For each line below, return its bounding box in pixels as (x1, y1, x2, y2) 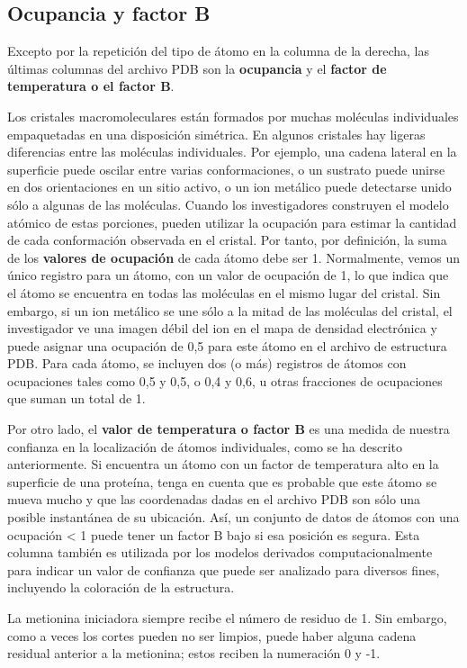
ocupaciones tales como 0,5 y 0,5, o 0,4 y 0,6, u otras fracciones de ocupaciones (7, 371, 443, 390)
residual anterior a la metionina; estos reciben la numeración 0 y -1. (7, 644, 381, 663)
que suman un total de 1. (7, 389, 146, 408)
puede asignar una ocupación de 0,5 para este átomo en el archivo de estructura (7, 336, 447, 355)
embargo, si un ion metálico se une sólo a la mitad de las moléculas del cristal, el (7, 301, 453, 320)
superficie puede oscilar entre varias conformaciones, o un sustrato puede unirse (7, 159, 445, 178)
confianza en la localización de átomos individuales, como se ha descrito (7, 437, 402, 456)
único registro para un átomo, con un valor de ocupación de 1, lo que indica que (7, 266, 449, 284)
